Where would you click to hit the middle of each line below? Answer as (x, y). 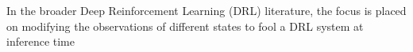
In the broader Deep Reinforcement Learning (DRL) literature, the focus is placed (206, 10)
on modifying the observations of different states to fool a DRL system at (185, 26)
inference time (41, 41)
